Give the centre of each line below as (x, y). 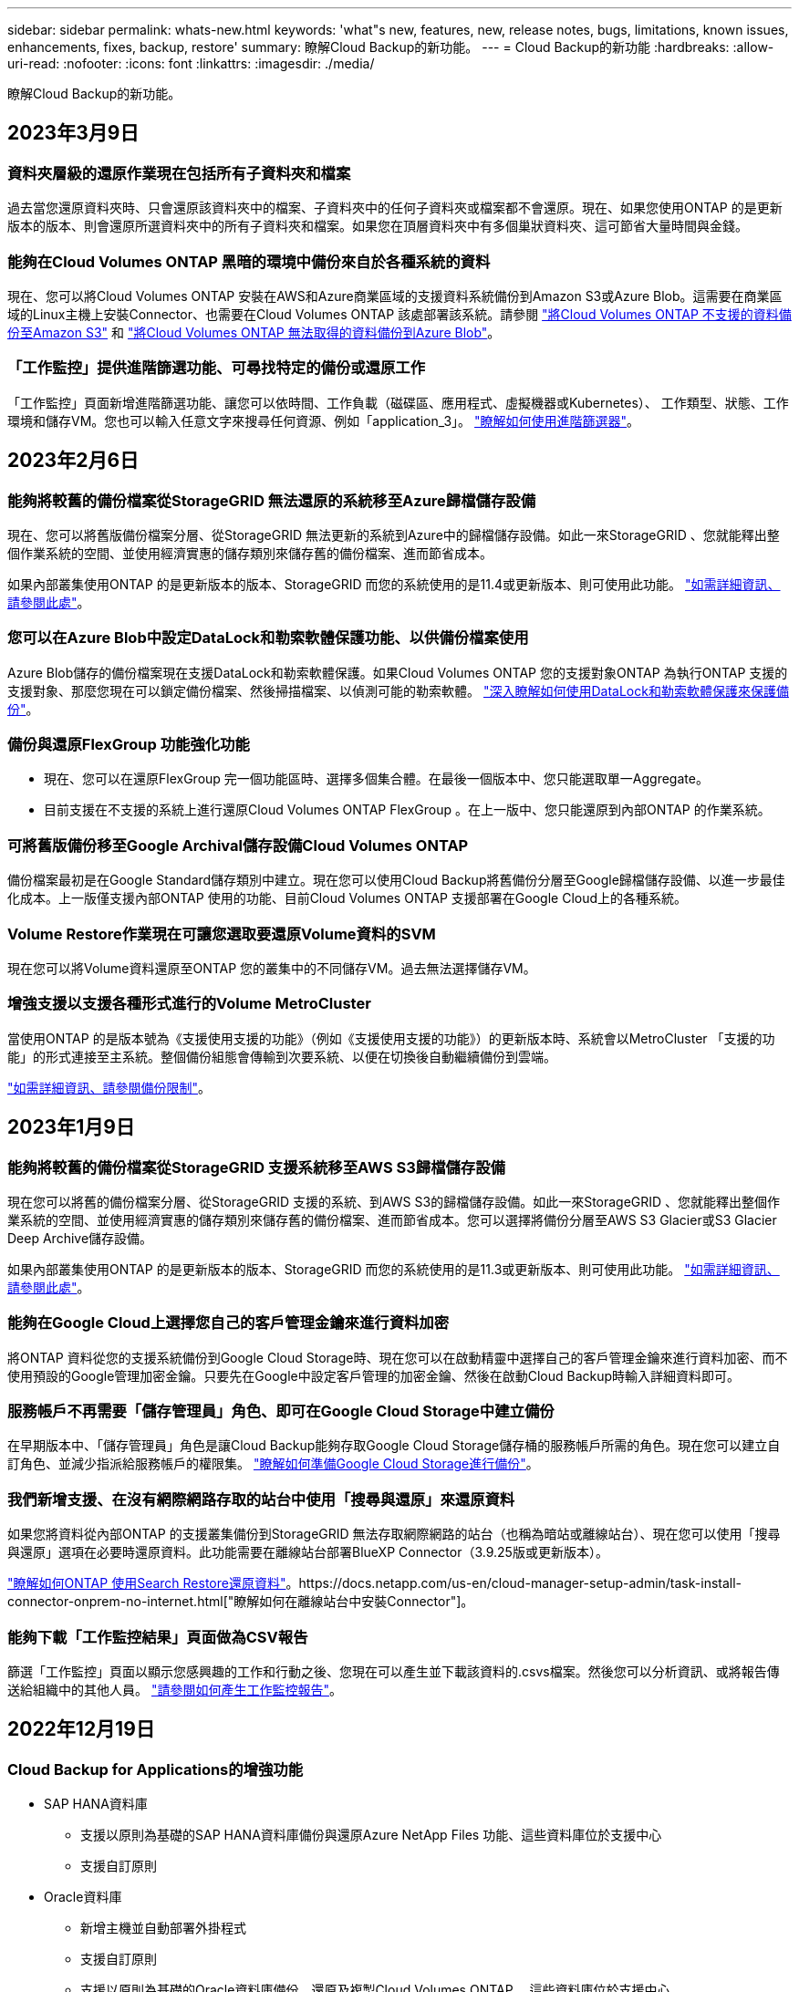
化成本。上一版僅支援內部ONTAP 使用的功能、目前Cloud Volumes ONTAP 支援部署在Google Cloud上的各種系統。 (348, 898)
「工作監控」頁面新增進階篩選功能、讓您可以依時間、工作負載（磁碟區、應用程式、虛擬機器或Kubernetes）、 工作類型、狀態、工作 (398, 402)
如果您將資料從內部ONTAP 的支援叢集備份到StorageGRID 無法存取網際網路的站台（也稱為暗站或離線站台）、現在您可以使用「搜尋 (394, 1534)
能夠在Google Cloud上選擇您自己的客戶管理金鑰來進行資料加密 (228, 1323)
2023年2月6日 (73, 461)
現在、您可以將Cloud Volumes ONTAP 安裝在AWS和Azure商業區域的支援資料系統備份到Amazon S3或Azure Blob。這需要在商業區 (395, 296)
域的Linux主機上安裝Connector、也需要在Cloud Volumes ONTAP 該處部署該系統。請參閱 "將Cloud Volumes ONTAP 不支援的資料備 (399, 314)
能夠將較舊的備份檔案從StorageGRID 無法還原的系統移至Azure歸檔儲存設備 (272, 500)
